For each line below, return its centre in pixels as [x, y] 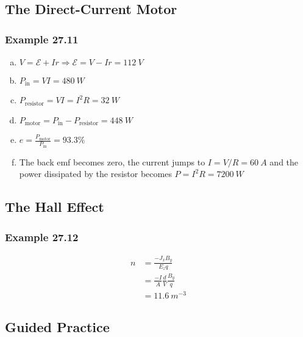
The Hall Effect [55, 207]
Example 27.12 [42, 237]
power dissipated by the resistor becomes [95, 174]
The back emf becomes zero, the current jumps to [112, 161]
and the [284, 161]
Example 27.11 [42, 39]
